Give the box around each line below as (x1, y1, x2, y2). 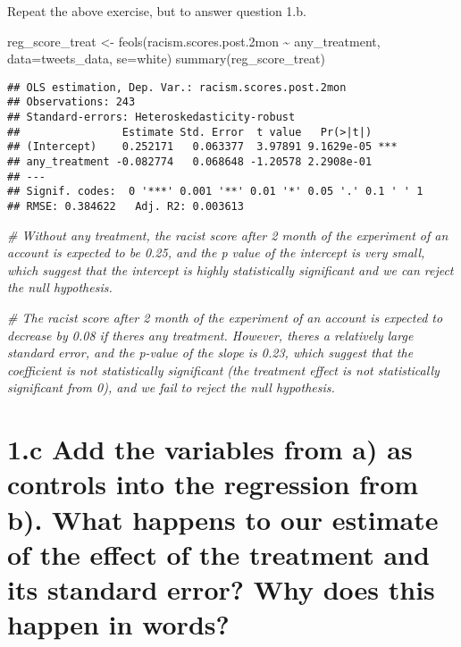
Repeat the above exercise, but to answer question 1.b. (7, 2, 306, 20)
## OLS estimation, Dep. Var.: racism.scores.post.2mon (7, 80, 347, 94)
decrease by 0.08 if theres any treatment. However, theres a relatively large (7, 325, 414, 344)
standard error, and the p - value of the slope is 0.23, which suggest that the (7, 343, 414, 362)
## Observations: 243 (7, 96, 136, 109)
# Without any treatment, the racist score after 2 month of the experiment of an (7, 225, 448, 244)
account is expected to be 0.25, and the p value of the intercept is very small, (7, 243, 425, 262)
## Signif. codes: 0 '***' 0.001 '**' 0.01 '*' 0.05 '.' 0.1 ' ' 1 (7, 185, 423, 198)
